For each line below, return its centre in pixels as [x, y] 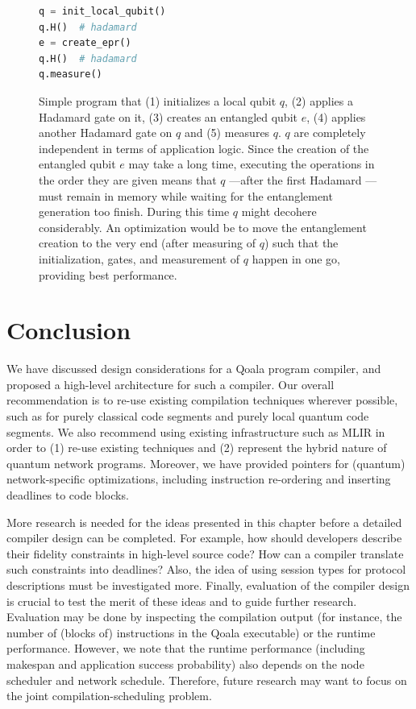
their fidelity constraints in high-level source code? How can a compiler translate [205, 553]
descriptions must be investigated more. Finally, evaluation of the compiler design [208, 585]
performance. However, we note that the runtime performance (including [186, 648]
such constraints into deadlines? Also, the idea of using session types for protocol [206, 569]
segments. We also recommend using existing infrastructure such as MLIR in [196, 431]
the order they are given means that [128, 179]
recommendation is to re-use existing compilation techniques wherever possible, [202, 400]
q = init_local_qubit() [102, 11]
